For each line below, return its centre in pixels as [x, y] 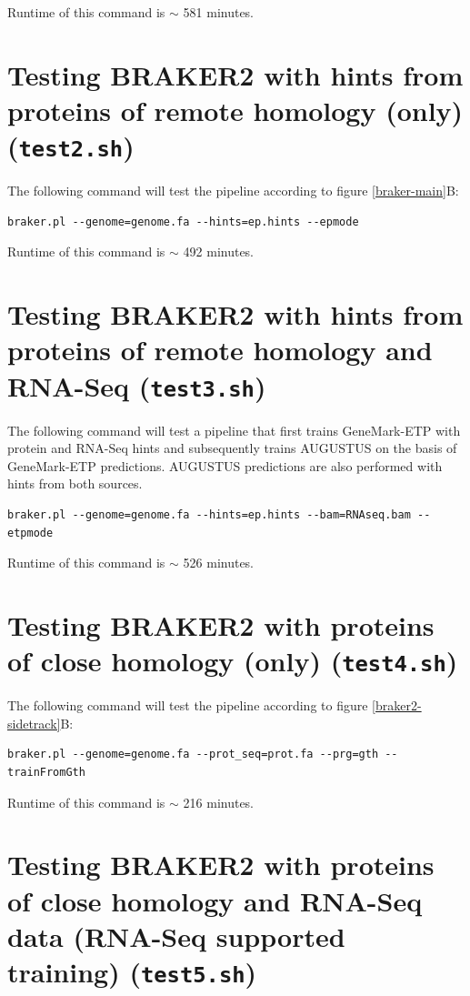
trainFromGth [46, 772]
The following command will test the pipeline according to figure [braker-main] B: [233, 191]
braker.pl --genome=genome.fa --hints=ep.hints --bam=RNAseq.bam [209, 515]
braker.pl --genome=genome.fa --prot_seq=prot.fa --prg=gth [193, 755]
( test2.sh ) [71, 146]
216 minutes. [219, 802]
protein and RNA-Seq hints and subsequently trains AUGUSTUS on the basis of [232, 448]
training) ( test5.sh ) [132, 971]
